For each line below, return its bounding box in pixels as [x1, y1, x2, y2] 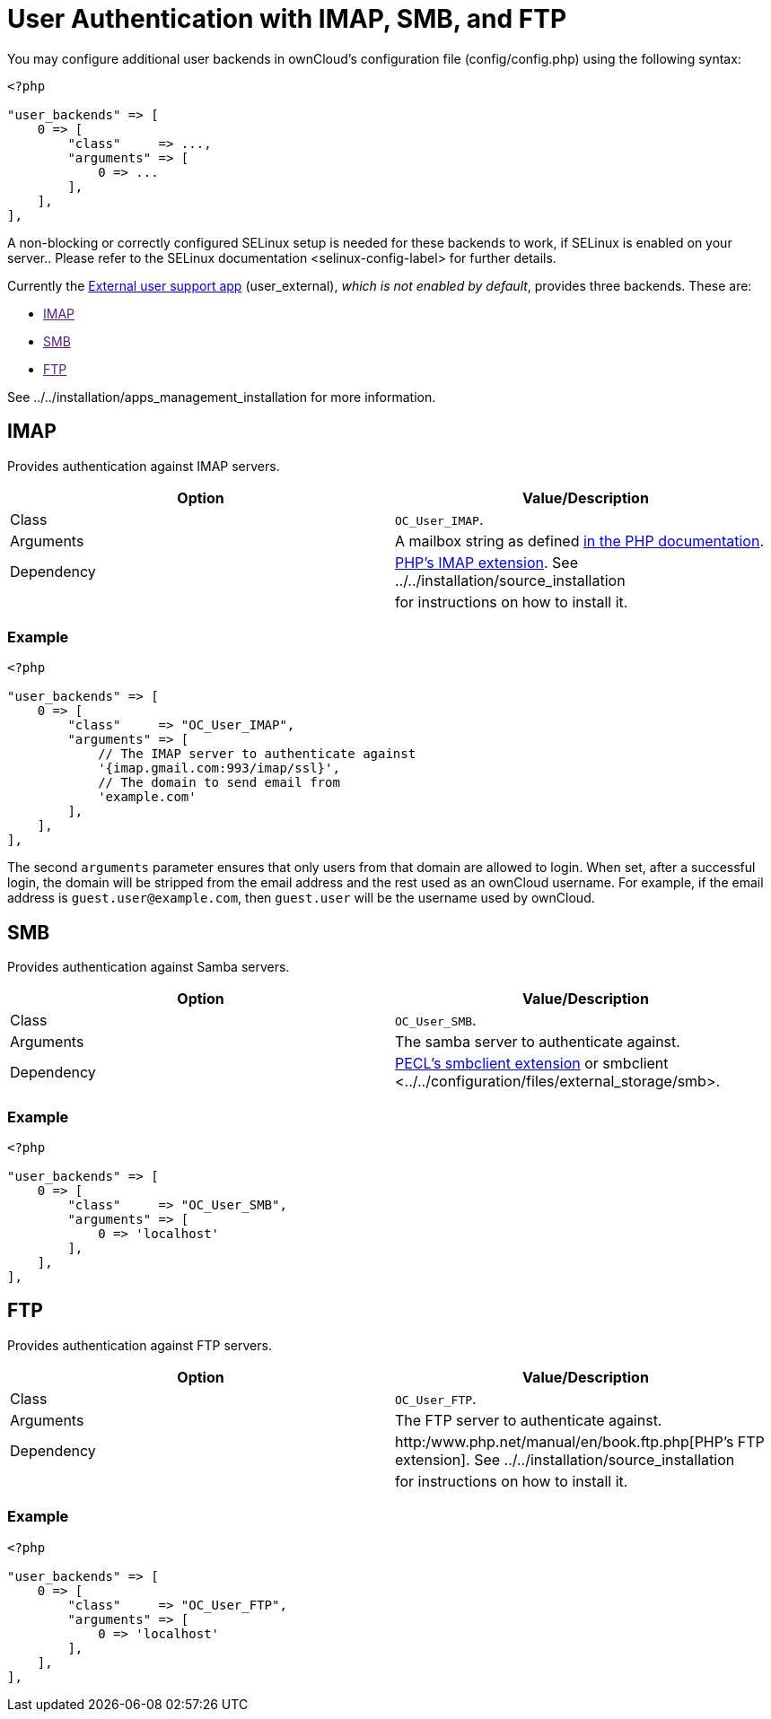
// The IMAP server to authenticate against [98, 746, 416, 762]
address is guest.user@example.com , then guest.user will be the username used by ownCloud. [7, 890, 595, 906]
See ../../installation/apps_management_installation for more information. [7, 388, 436, 405]
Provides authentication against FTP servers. [7, 1337, 272, 1353]
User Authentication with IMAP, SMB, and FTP [7, 4, 567, 34]
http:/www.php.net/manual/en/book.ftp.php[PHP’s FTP [395, 1432, 765, 1451]
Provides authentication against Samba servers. [7, 959, 290, 975]
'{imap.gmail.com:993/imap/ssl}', [98, 761, 340, 776]
